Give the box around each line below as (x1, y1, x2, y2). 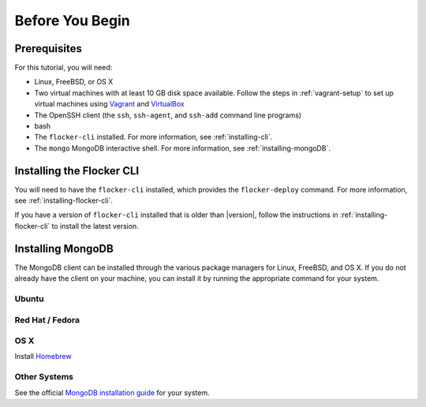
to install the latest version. (51, 221, 140, 230)
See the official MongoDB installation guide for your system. (14, 387, 210, 398)
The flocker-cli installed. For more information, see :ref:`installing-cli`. (34, 133, 273, 142)
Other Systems (14, 372, 74, 383)
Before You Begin (14, 12, 130, 29)
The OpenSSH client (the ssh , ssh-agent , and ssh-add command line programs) (34, 110, 302, 120)
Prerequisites (14, 42, 82, 55)
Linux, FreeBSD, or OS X (34, 77, 114, 87)
